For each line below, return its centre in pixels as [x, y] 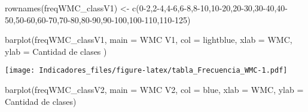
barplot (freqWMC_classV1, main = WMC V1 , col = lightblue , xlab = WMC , [149, 40]
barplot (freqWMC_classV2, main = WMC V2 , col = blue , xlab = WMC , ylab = [154, 90]
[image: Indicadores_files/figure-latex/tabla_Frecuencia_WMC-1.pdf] [146, 71]
